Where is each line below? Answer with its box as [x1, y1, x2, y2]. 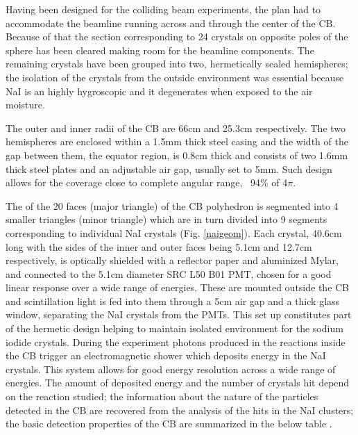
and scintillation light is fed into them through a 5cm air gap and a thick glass [6, 293, 340, 308]
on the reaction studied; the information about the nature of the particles [6, 389, 318, 404]
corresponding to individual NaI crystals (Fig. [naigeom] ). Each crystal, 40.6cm [6, 225, 342, 240]
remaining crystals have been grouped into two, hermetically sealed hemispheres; [6, 56, 348, 71]
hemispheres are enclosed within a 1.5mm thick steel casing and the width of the [6, 134, 348, 149]
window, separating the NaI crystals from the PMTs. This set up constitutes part [6, 307, 352, 322]
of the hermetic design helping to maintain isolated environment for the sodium [6, 321, 343, 336]
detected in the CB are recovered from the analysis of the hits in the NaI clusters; [6, 402, 354, 417]
